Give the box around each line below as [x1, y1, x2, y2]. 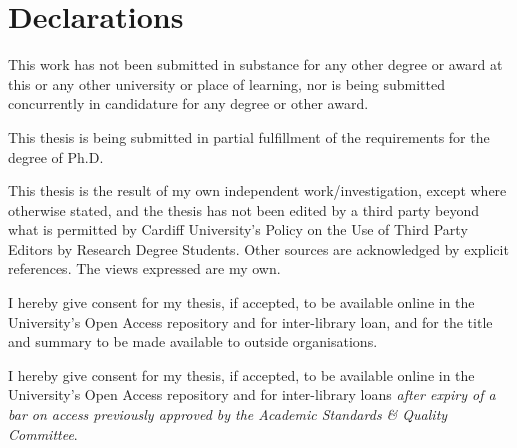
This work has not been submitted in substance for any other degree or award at [8, 54, 503, 75]
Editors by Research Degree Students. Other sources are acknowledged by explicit [8, 238, 509, 259]
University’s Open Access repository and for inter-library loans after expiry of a [8, 384, 496, 405]
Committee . [8, 423, 78, 444]
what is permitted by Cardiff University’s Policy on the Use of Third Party [8, 219, 468, 240]
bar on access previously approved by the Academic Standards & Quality [8, 404, 448, 425]
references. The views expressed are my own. [8, 258, 281, 279]
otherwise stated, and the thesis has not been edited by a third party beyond [8, 199, 480, 220]
